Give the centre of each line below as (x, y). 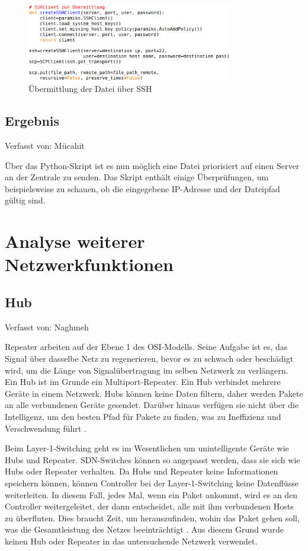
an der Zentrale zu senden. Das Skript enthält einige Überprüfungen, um (137, 177)
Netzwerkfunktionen (89, 264)
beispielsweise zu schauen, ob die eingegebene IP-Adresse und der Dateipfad (142, 188)
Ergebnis (32, 121)
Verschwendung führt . (46, 428)
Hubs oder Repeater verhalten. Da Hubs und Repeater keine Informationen (142, 471)
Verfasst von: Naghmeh (47, 327)
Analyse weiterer (75, 241)
